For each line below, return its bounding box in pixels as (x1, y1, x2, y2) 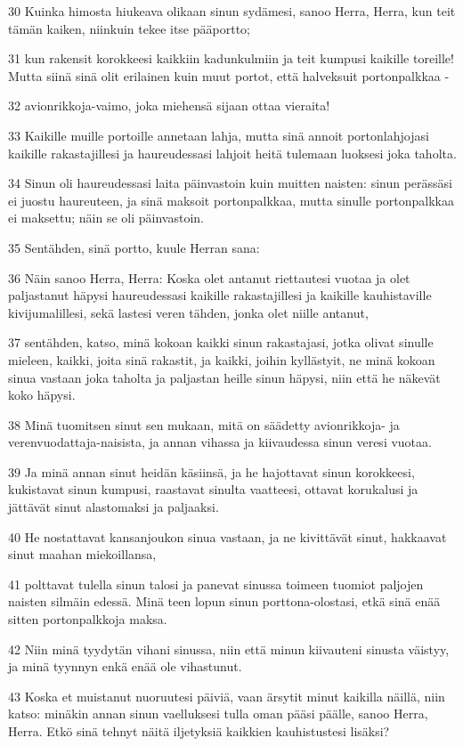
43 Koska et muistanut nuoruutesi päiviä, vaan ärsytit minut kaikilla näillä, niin (8, 686, 445, 705)
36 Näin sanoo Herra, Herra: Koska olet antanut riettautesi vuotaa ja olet (8, 268, 410, 287)
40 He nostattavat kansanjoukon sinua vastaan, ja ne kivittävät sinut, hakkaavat (8, 527, 447, 546)
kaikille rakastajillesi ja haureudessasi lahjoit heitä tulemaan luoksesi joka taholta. (8, 143, 457, 162)
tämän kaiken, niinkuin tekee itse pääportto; (8, 19, 250, 37)
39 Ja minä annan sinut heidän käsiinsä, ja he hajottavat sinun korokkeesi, (8, 462, 415, 481)
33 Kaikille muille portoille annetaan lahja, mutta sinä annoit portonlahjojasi (8, 126, 429, 144)
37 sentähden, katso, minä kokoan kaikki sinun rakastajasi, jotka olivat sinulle (8, 333, 434, 352)
